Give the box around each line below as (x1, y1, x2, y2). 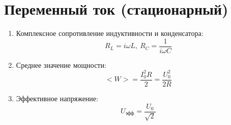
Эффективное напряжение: (16, 93, 98, 103)
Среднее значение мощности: (16, 59, 106, 70)
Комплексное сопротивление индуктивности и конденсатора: (16, 28, 204, 38)
